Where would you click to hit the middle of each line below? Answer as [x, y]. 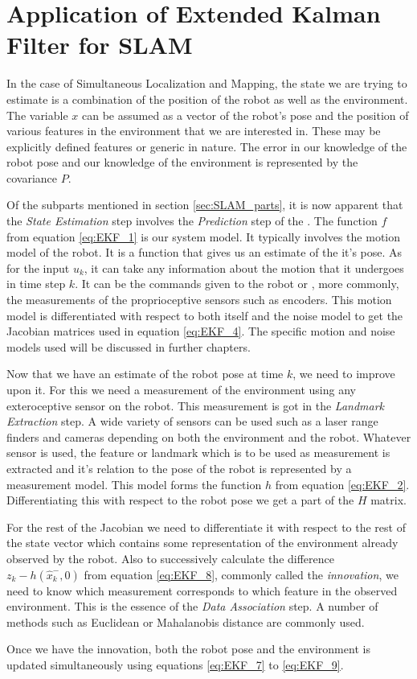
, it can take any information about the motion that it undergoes [244, 267]
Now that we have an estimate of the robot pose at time [145, 374]
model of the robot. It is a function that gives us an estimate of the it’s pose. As [204, 252]
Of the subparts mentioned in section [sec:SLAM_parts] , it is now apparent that [205, 205]
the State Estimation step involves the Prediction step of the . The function [192, 221]
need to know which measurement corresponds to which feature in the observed [202, 590]
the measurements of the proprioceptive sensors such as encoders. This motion [199, 300]
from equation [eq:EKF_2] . [342, 484]
